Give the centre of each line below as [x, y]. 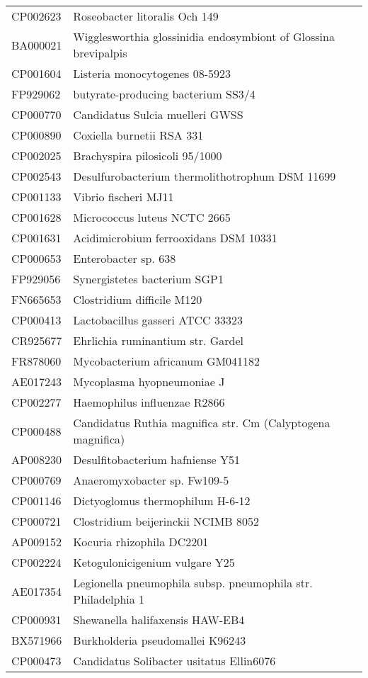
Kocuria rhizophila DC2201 [141, 542]
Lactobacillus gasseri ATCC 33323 [158, 320]
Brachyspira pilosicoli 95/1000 [148, 156]
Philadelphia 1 [109, 599]
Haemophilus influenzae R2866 [149, 402]
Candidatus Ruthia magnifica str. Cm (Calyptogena [202, 423]
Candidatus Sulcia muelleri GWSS [158, 114]
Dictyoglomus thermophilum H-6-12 [162, 501]
